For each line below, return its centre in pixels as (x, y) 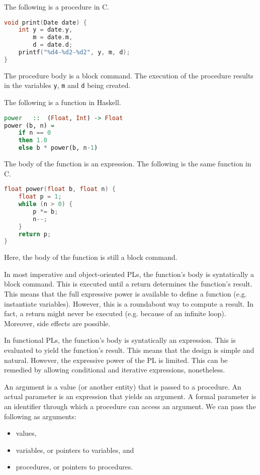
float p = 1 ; (40, 197)
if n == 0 (35, 133)
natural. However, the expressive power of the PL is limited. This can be (116, 360)
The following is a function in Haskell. (63, 102)
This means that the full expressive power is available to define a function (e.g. (125, 294)
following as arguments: (40, 416)
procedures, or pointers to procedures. (74, 467)
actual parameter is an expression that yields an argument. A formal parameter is (130, 396)
